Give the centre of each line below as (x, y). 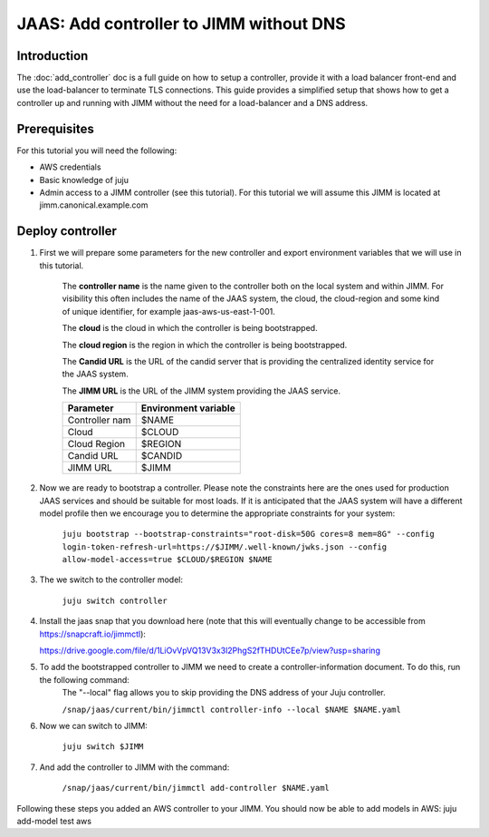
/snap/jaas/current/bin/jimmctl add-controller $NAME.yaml (196, 788)
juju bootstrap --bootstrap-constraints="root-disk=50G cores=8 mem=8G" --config (248, 534)
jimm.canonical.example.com (94, 205)
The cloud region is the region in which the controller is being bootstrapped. (205, 345)
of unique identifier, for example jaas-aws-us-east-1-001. (168, 311)
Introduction (53, 56)
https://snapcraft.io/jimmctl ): (93, 634)
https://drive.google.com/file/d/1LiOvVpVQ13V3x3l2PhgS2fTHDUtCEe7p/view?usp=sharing (210, 651)
